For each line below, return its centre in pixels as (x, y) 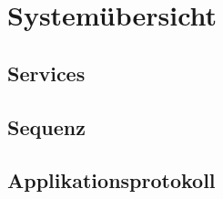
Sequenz (46, 126)
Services (46, 73)
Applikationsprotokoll (111, 180)
